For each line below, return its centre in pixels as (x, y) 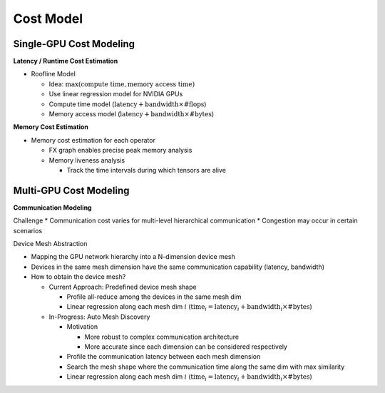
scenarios (28, 230)
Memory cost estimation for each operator (93, 140)
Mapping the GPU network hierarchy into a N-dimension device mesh (133, 257)
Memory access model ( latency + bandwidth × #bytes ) (132, 114)
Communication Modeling (52, 208)
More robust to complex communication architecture (161, 337)
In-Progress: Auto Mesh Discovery (99, 317)
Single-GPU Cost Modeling (74, 44)
